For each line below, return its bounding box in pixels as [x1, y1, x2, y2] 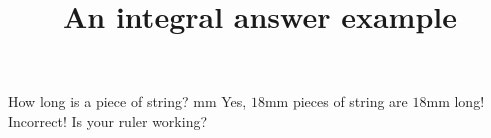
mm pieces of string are [264, 91, 408, 112]
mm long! [426, 91, 485, 112]
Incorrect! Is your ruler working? [8, 110, 208, 131]
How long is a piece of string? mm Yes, [8, 91, 247, 112]
